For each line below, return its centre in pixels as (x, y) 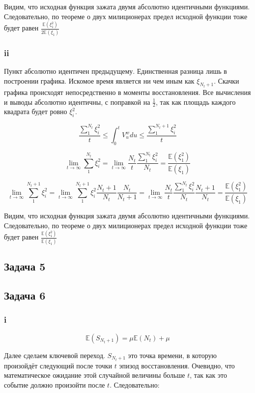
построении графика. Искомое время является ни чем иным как (99, 80)
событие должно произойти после (55, 385)
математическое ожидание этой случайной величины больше (95, 375)
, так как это (208, 375)
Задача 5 (25, 266)
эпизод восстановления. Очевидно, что (177, 365)
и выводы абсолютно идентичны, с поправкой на (77, 102)
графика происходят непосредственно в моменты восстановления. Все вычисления (127, 92)
